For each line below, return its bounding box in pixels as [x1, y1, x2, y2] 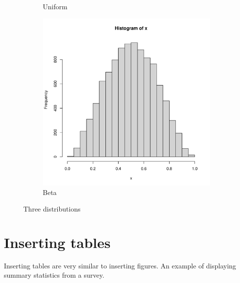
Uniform [43, 1, 68, 11]
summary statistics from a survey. [4, 270, 104, 280]
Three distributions [23, 203, 81, 213]
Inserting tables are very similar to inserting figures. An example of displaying [4, 260, 236, 270]
